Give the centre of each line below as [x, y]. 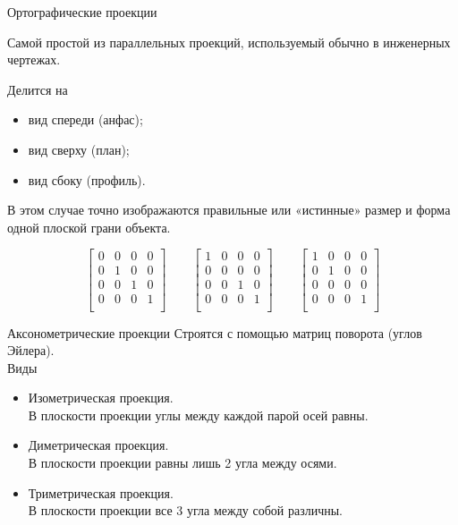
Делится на [38, 89]
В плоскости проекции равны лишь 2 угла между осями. [182, 463]
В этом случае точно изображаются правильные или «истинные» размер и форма [229, 210]
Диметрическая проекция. [98, 445]
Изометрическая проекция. [101, 398]
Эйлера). [31, 350]
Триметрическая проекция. [101, 492]
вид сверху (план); [79, 149]
